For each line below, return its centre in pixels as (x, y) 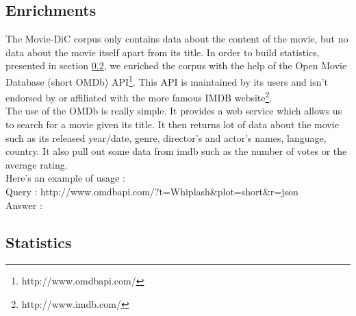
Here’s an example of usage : (65, 178)
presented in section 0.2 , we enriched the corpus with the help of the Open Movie (176, 65)
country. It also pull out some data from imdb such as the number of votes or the (176, 151)
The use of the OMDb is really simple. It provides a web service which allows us (174, 111)
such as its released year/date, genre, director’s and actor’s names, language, (166, 137)
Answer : (24, 205)
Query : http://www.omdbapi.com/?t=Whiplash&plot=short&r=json (152, 192)
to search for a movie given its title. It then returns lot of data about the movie (172, 124)
